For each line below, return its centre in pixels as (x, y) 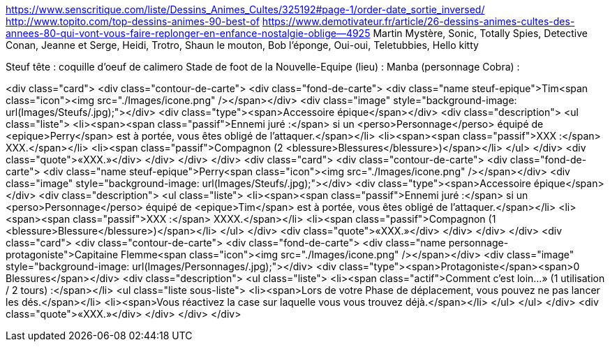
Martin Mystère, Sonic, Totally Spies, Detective (480, 33)
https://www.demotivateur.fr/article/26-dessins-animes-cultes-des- (418, 21)
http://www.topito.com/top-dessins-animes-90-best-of (133, 21)
